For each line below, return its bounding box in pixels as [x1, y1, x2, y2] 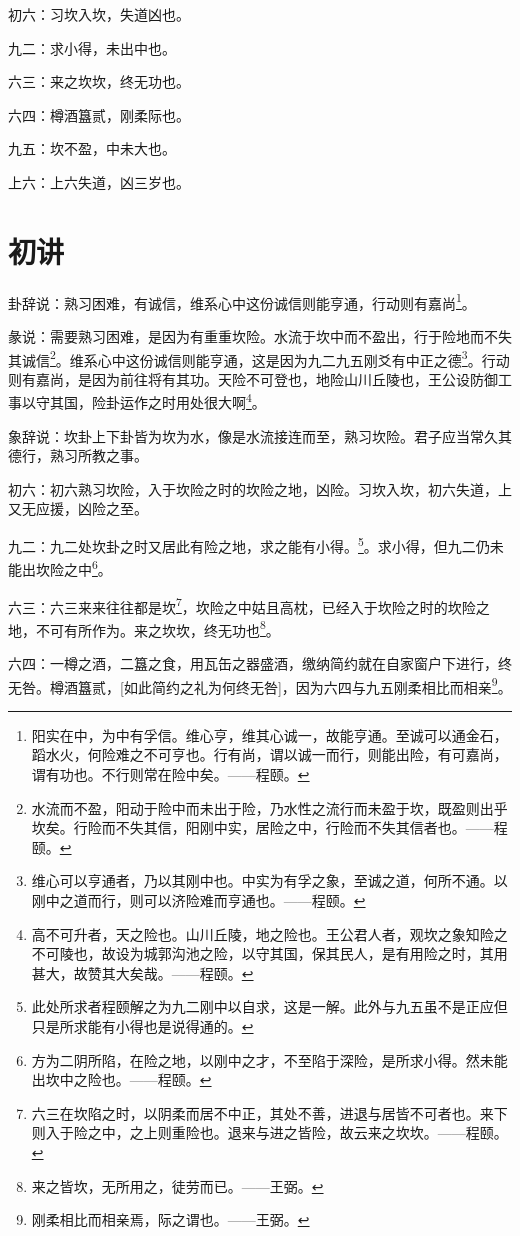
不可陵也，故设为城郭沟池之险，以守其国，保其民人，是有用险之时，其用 [31, 943, 508, 964]
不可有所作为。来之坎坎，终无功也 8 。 [35, 616, 280, 640]
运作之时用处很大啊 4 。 [119, 389, 266, 413]
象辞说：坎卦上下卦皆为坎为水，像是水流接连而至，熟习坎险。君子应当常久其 [8, 425, 512, 446]
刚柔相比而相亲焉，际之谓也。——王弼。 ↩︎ [31, 1209, 310, 1230]
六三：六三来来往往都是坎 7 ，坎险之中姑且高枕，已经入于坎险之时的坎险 [8, 593, 476, 617]
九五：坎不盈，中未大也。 [8, 138, 176, 159]
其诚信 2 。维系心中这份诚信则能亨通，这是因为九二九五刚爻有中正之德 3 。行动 [8, 346, 510, 370]
